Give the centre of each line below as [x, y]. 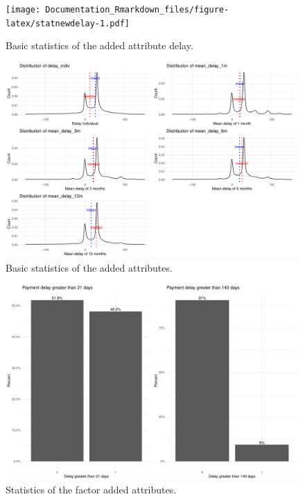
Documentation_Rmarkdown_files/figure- [137, 10]
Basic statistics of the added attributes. [89, 267]
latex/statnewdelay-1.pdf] [68, 23]
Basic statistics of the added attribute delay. [99, 45]
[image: [23, 10]
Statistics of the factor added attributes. [91, 490]
